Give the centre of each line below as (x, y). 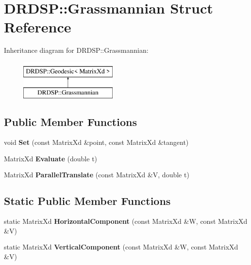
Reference (38, 27)
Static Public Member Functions (87, 201)
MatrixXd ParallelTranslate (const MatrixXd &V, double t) (97, 175)
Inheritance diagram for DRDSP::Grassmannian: (76, 50)
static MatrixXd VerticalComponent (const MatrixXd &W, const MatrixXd (121, 247)
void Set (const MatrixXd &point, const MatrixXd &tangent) (96, 142)
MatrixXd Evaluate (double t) (51, 158)
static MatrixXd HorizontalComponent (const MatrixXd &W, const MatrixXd (126, 221)
